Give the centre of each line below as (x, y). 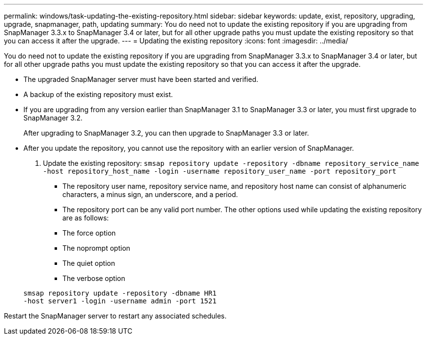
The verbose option (94, 278)
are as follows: (86, 218)
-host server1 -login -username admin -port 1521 (120, 301)
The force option (89, 233)
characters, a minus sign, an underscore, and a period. (150, 194)
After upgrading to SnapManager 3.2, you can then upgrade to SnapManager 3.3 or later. (166, 133)
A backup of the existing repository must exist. (98, 94)
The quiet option (89, 263)
